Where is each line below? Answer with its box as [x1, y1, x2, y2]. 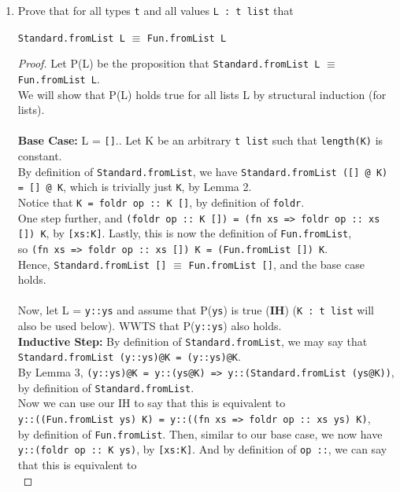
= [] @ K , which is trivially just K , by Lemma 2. [17, 178, 252, 195]
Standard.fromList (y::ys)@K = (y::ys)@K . [17, 348, 241, 365]
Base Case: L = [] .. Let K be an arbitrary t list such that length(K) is [17, 132, 383, 149]
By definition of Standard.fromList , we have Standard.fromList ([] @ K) [17, 163, 388, 179]
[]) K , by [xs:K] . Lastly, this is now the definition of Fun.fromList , [17, 225, 352, 241]
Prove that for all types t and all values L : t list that [17, 2, 294, 18]
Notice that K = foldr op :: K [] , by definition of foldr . [17, 193, 305, 210]
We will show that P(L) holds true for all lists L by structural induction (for [17, 86, 387, 102]
